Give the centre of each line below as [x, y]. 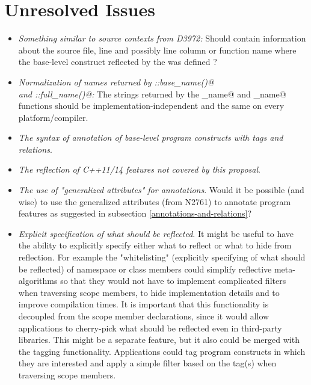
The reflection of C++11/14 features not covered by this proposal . [139, 169]
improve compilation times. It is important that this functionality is [143, 304]
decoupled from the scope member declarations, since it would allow [144, 316]
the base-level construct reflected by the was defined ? [118, 62]
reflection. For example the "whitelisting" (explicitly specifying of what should [162, 257]
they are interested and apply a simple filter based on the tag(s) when [147, 363]
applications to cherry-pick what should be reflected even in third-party [150, 328]
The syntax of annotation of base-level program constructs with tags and [151, 137]
